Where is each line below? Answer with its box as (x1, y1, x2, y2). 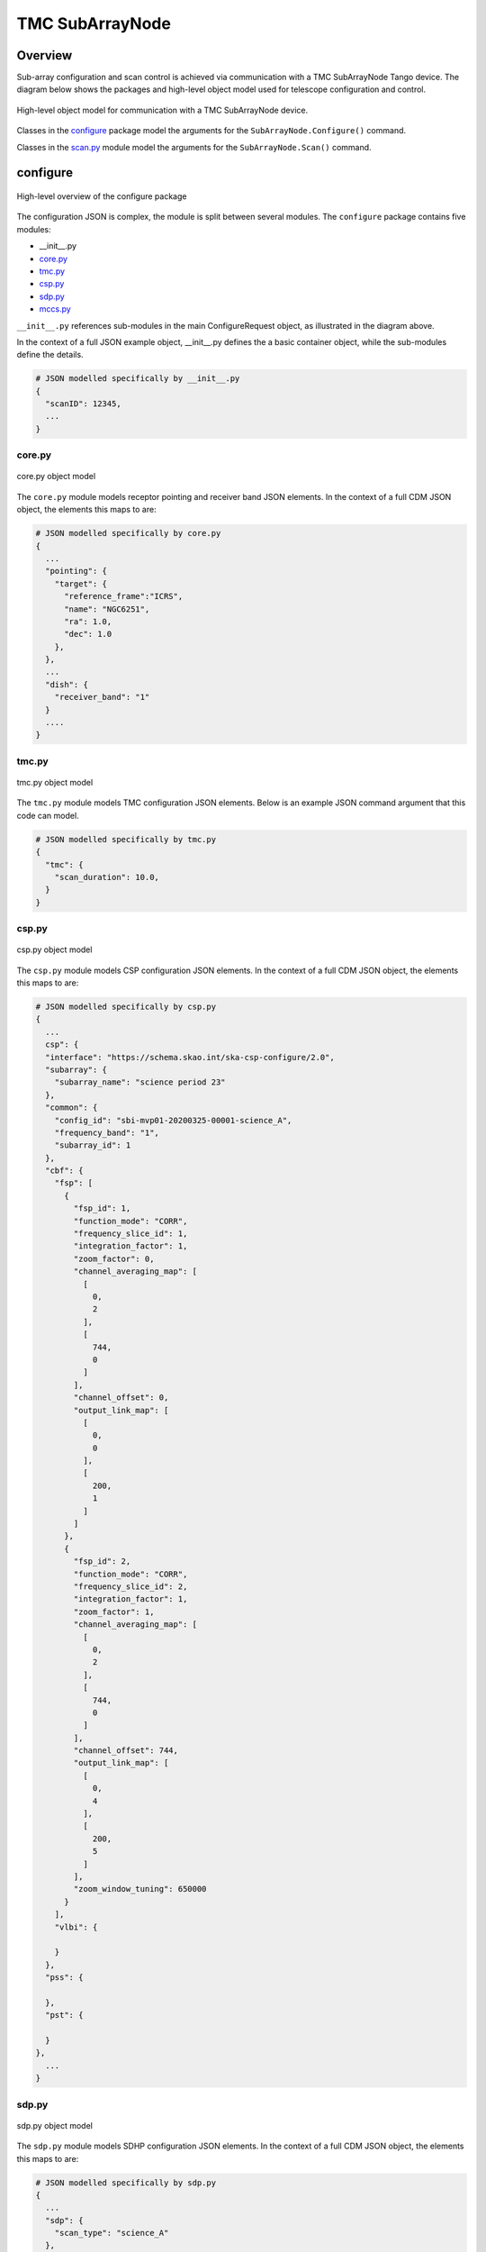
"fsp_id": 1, (73, 1203, 131, 1213)
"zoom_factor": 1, (73, 1606, 155, 1617)
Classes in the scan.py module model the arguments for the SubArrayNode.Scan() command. (16, 141, 373, 152)
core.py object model (16, 471, 96, 482)
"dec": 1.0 (64, 629, 112, 640)
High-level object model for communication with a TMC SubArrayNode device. (16, 104, 309, 115)
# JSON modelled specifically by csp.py (35, 1002, 216, 1012)
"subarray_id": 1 (54, 1140, 131, 1150)
